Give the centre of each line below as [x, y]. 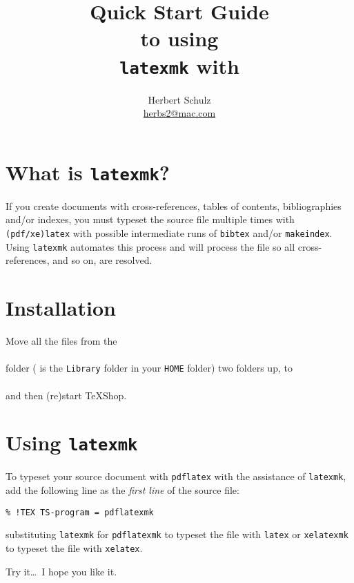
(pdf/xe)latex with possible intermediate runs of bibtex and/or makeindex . [169, 233]
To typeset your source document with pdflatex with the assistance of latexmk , [176, 476]
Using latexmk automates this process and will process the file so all [150, 246]
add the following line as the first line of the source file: [122, 490]
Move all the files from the [61, 341]
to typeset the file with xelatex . [74, 547]
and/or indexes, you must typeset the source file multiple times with [150, 219]
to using [179, 38]
